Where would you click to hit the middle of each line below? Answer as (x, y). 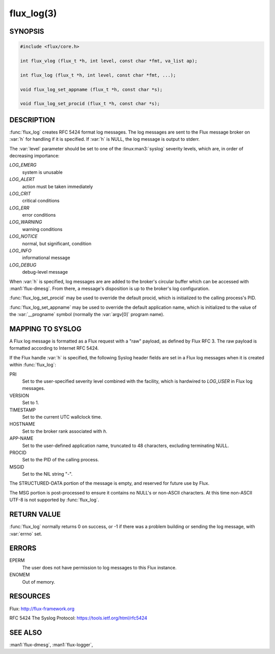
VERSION (19, 396)
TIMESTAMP (22, 410)
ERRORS (23, 548)
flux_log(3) (33, 13)
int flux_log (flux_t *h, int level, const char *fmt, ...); (98, 75)
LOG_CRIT (20, 193)
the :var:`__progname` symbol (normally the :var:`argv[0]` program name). (87, 315)
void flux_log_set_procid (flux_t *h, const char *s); (90, 104)
